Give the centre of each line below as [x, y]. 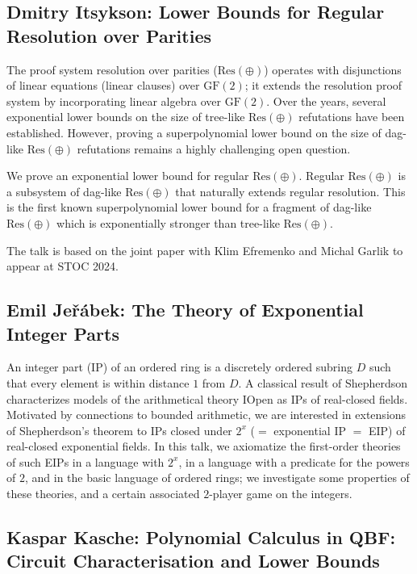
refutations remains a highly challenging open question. [214, 148]
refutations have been [352, 117]
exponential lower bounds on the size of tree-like [126, 117]
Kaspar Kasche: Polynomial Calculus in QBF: [201, 537]
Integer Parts [63, 333]
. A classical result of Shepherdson [323, 382]
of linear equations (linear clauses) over [103, 85]
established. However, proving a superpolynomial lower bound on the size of [194, 132]
